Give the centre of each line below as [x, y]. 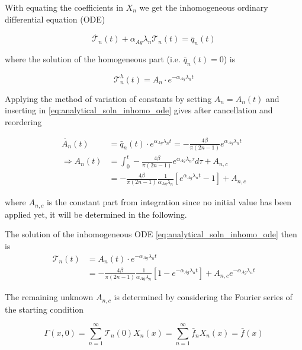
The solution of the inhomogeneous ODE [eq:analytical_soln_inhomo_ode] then [151, 234]
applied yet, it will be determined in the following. [96, 214]
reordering [23, 121]
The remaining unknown [49, 297]
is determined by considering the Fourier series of [203, 297]
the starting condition [44, 309]
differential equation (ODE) [55, 19]
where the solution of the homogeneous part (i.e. [93, 59]
